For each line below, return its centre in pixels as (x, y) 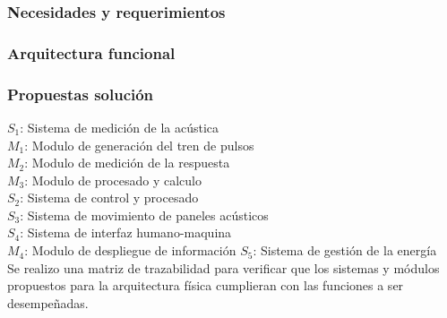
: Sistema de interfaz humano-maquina (126, 232)
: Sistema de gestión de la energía (345, 250)
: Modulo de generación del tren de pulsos (139, 145)
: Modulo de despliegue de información (130, 250)
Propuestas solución (81, 94)
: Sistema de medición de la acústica (120, 127)
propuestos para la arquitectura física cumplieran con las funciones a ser (206, 285)
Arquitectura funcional (91, 52)
